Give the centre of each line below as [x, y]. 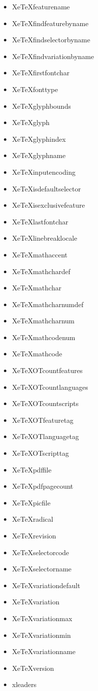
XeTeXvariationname [44, 651]
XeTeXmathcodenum [44, 337]
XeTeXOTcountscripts [45, 403]
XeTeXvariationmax [42, 618]
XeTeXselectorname [42, 569]
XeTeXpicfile [31, 502]
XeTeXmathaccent [40, 254]
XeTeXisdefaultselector [46, 188]
